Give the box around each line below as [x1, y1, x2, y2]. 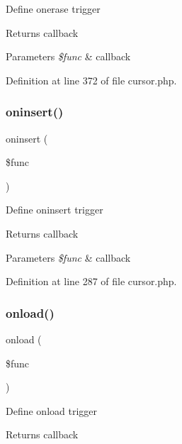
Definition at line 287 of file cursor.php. [6, 274, 177, 289]
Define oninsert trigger [6, 202, 103, 217]
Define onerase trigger [6, 1, 101, 16]
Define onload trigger [6, 403, 98, 418]
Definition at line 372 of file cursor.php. [6, 72, 177, 87]
